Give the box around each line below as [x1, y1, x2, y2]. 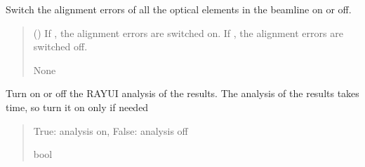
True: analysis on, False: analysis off [33, 123, 188, 138]
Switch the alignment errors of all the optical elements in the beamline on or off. [6, 2, 352, 16]
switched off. [33, 39, 88, 54]
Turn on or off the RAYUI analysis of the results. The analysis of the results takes [6, 86, 359, 101]
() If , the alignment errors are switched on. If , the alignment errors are [33, 25, 343, 40]
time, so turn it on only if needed [6, 99, 149, 114]
